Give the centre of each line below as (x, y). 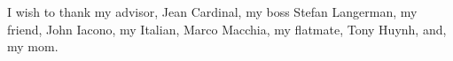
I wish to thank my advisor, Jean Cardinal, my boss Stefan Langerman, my (212, 11)
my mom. (33, 46)
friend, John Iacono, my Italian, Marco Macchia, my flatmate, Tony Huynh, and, (227, 29)
